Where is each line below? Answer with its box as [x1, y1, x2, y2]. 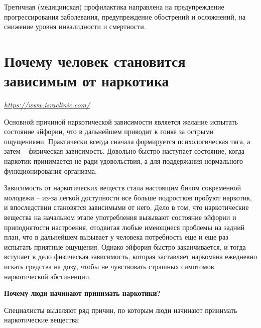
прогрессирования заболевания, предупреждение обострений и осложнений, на [4, 11, 245, 22]
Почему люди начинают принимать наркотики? [4, 288, 161, 298]
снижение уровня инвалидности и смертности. [4, 21, 146, 32]
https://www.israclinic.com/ [4, 99, 90, 110]
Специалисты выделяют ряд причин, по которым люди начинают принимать [4, 304, 237, 315]
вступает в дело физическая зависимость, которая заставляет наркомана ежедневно [4, 251, 257, 262]
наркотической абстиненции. [4, 271, 91, 281]
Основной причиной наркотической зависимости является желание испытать [4, 116, 238, 127]
